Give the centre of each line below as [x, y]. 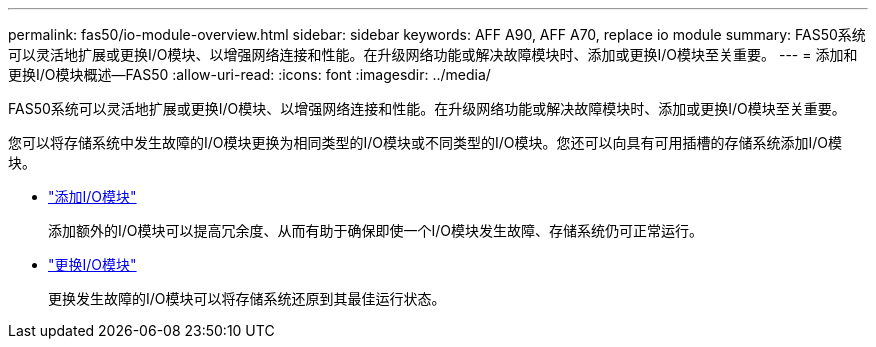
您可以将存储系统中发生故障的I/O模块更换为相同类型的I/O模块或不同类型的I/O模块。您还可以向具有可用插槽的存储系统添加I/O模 [425, 142]
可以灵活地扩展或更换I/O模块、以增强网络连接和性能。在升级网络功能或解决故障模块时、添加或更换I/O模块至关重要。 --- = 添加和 [433, 54]
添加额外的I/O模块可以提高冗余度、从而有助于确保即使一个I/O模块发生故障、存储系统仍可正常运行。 [376, 230]
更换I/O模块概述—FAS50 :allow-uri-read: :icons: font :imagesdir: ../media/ [249, 74]
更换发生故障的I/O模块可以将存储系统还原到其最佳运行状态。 [247, 298]
